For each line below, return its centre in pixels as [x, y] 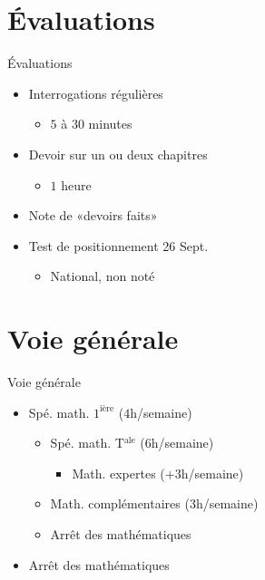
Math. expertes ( [118, 473]
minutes [110, 124]
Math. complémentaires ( [120, 503]
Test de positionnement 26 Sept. [118, 245]
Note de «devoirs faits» [93, 215]
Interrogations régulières [96, 93]
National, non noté [103, 276]
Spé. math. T [87, 443]
